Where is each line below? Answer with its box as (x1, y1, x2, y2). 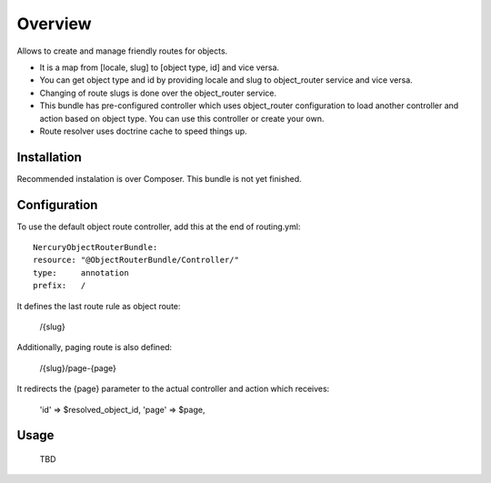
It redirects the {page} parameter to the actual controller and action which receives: (16, 383, 330, 395)
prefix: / (33, 280, 86, 291)
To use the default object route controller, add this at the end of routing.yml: (16, 221, 301, 232)
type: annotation (33, 267, 129, 277)
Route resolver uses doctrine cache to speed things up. (39, 126, 247, 136)
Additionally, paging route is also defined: (16, 342, 173, 353)
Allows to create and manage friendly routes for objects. (16, 45, 228, 56)
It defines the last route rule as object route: (16, 300, 181, 311)
